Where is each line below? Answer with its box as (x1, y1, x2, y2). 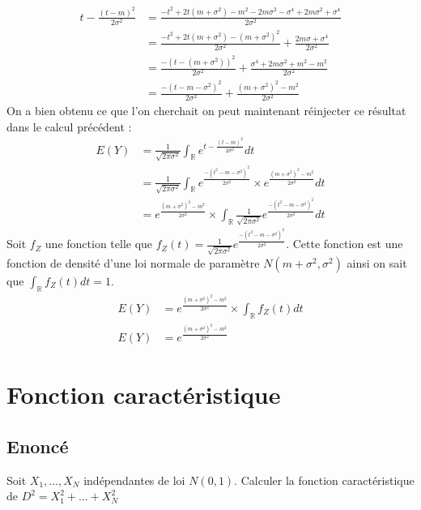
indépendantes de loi (83, 471, 185, 488)
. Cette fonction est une (286, 235, 403, 252)
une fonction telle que (45, 235, 153, 252)
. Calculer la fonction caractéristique (234, 471, 415, 488)
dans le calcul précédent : (6, 118, 132, 135)
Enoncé (6, 433, 69, 458)
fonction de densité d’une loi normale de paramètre (6, 254, 260, 271)
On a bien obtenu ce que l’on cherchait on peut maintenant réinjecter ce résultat (6, 102, 406, 119)
